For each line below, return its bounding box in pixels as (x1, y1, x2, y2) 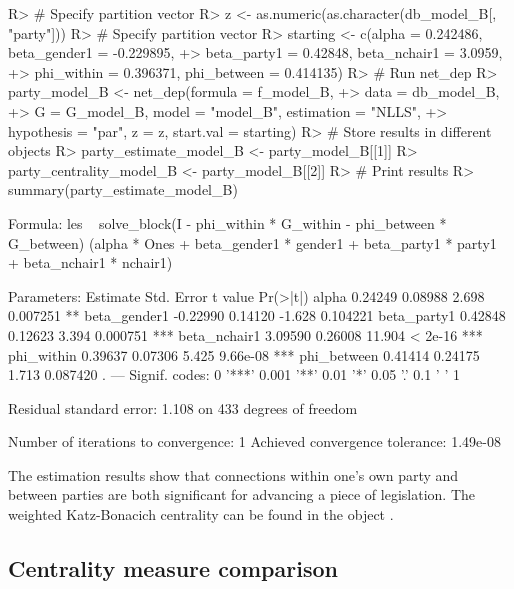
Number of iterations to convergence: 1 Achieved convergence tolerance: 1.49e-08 (8, 431, 501, 452)
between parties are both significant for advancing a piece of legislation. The (8, 484, 476, 505)
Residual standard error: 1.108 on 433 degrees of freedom (8, 397, 358, 418)
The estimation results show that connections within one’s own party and (8, 464, 459, 485)
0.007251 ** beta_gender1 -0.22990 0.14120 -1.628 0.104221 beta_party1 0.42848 (8, 305, 506, 326)
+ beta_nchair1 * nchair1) (8, 252, 173, 273)
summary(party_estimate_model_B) (8, 179, 238, 200)
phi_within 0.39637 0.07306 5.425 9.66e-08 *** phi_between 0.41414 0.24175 (8, 344, 480, 365)
